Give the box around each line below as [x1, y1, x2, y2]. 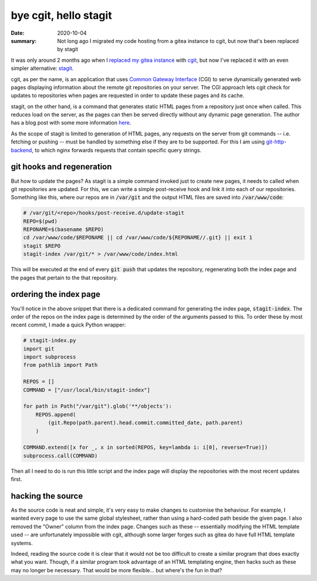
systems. [11, 539, 33, 546]
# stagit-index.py [23, 337, 76, 344]
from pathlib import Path [23, 362, 98, 369]
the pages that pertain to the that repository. [11, 274, 118, 281]
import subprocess [23, 353, 76, 360]
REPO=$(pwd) [23, 218, 58, 225]
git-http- [266, 138, 287, 145]
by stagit [57, 46, 79, 53]
